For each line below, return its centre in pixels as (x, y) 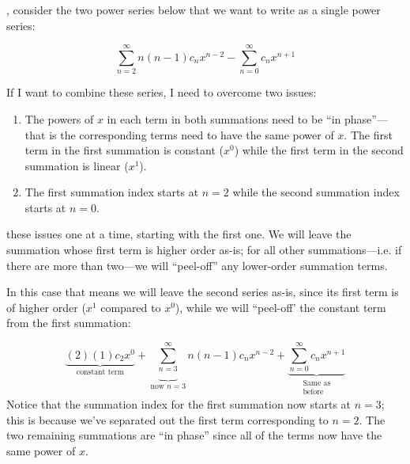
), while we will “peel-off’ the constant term (280, 307)
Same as (317, 384)
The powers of (59, 118)
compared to (131, 307)
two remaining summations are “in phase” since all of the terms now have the (194, 435)
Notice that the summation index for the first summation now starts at (179, 404)
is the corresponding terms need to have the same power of (192, 134)
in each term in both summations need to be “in (224, 118)
